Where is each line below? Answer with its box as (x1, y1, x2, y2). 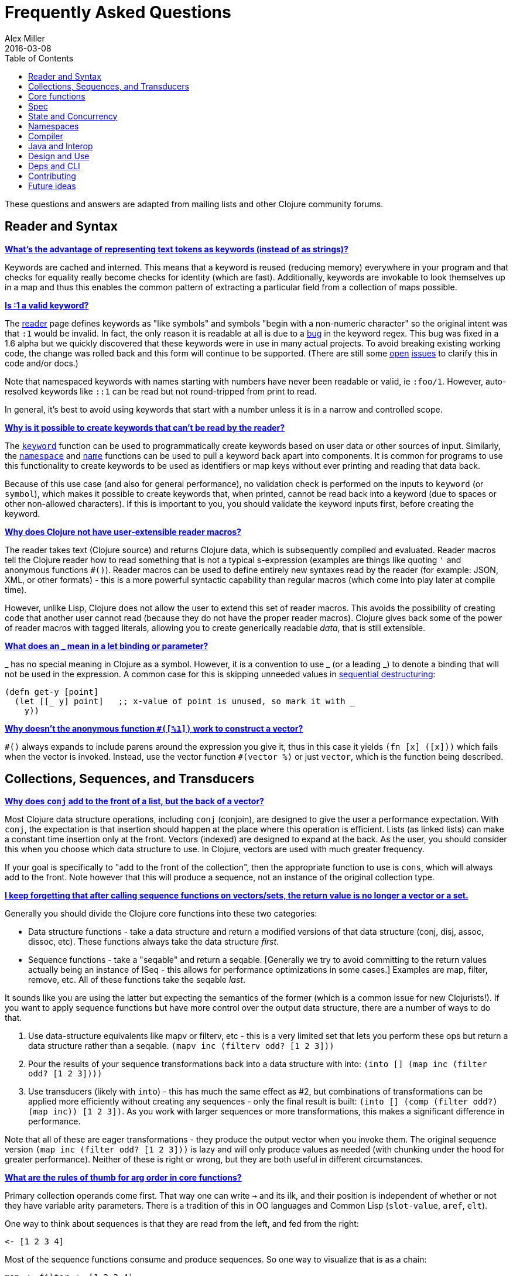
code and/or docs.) (5, 358, 78, 368)
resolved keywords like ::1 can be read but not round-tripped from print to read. (5, 386, 317, 396)
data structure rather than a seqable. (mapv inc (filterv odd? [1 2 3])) (28, 1041, 334, 1051)
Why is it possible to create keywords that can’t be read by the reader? (5, 422, 285, 433)
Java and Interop (28, 140, 93, 151)
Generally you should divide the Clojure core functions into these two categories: (5, 908, 317, 919)
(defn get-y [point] (5, 687, 99, 697)
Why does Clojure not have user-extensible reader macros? (5, 526, 241, 537)
